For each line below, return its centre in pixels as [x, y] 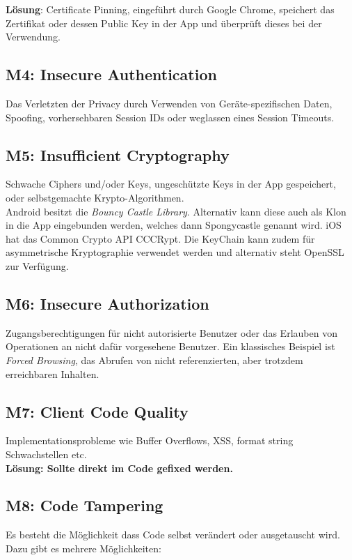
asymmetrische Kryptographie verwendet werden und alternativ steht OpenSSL [175, 252]
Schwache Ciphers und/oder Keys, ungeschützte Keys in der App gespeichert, [171, 184]
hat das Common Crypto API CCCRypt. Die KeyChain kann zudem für [160, 238]
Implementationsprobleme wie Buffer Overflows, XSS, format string [150, 440]
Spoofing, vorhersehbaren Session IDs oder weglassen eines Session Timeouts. [170, 117]
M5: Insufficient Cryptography [118, 154]
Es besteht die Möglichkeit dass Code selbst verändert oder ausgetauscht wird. [173, 535]
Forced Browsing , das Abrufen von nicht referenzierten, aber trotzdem [154, 360]
